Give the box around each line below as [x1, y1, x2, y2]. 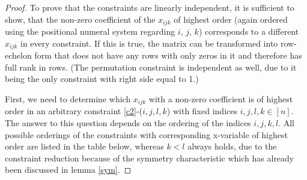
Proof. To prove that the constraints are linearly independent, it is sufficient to [5, 1, 294, 13]
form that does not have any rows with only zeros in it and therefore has [34, 49, 302, 62]
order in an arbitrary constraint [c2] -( [5, 105, 143, 117]
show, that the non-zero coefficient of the [5, 13, 156, 25]
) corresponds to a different [198, 25, 299, 38]
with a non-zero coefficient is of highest [148, 92, 293, 105]
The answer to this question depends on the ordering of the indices [5, 116, 251, 129]
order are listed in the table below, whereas [5, 140, 164, 152]
